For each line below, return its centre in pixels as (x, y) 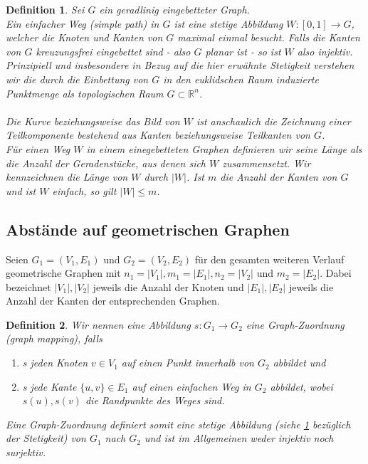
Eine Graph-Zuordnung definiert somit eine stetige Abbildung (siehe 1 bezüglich (178, 424)
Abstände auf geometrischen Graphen (148, 229)
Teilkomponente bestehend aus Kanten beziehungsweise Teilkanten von (158, 135)
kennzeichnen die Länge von (67, 177)
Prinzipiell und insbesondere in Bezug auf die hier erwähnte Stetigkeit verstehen (180, 65)
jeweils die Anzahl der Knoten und (168, 286)
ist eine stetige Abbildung (228, 23)
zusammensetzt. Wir (267, 163)
